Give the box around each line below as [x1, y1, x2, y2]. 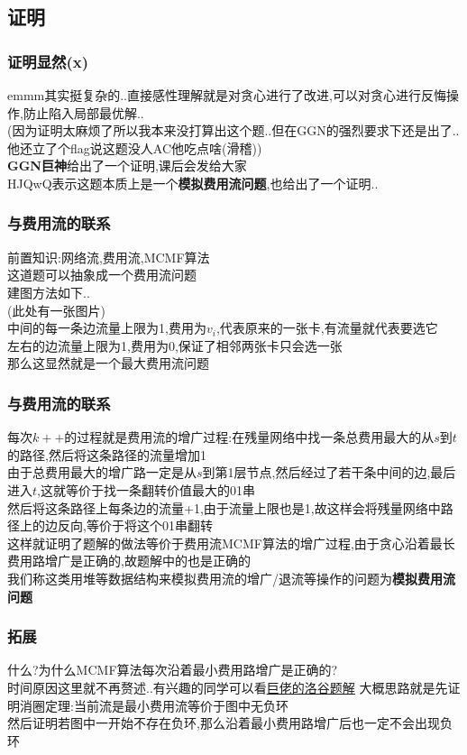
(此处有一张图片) [7, 300, 105, 319]
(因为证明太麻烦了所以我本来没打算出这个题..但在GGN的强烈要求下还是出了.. [7, 121, 460, 140]
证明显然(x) [7, 50, 88, 72]
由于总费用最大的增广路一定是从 [7, 463, 197, 482]
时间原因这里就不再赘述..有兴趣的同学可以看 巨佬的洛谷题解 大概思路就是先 [7, 677, 448, 696]
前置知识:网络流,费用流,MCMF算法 [7, 247, 210, 266]
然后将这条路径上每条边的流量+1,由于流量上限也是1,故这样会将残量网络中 [7, 498, 441, 517]
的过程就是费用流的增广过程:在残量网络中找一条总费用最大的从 [64, 428, 435, 447]
